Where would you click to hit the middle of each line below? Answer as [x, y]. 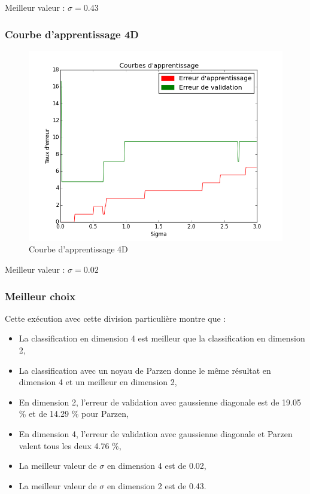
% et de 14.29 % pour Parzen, [74, 414]
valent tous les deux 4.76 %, [70, 445]
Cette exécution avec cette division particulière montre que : [116, 318]
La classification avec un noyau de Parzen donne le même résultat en [145, 370]
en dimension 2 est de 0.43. [156, 485]
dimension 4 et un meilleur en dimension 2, [98, 382]
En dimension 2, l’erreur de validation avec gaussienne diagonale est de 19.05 [160, 402]
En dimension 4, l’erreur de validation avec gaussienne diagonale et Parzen [156, 433]
